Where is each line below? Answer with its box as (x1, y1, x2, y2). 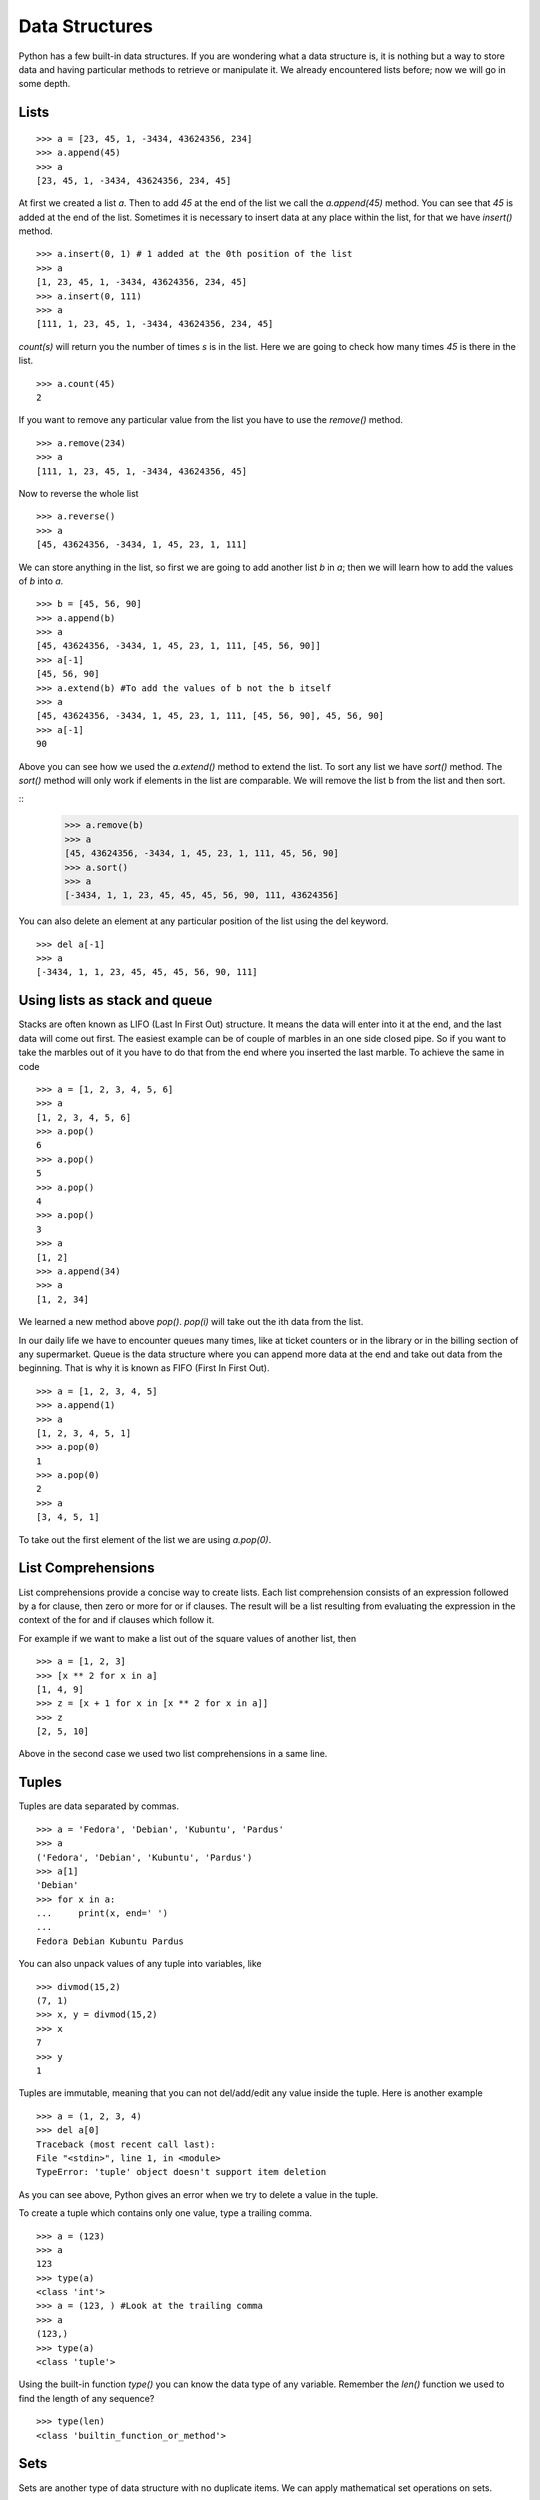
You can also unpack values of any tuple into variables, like (18, 1958, 262, 1970)
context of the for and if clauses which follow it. (18, 1614, 215, 1626)
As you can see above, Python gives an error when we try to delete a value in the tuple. (18, 2188, 379, 2200)
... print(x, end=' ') (36, 1908, 169, 1919)
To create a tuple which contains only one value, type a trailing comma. (18, 2207, 313, 2219)
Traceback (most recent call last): (36, 2138, 216, 2150)
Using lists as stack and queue (18, 992, 213, 1009)
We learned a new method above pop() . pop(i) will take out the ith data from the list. (18, 1316, 364, 1328)
